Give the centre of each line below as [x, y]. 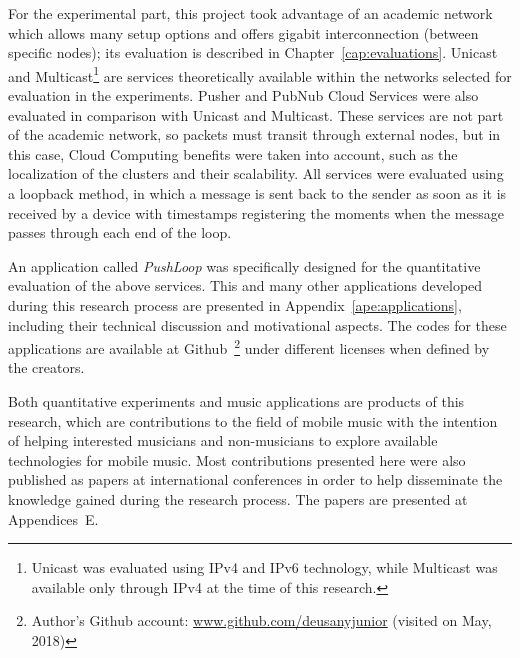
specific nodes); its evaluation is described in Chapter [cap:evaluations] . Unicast [253, 52]
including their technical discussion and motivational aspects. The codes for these [257, 324]
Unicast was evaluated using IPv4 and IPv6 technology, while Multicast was [264, 567]
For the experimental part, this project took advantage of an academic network [250, 13]
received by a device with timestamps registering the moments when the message [256, 212]
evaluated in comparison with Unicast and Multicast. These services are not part [256, 114]
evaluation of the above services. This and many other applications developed [245, 285]
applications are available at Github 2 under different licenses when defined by [249, 346]
